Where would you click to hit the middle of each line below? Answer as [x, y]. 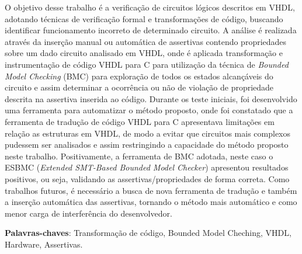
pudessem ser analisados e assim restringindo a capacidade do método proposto [147, 145]
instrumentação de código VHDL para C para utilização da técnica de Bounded [147, 64]
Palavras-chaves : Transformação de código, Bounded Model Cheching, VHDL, [148, 233]
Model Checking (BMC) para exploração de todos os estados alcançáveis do [139, 76]
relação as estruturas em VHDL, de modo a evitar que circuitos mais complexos [148, 133]
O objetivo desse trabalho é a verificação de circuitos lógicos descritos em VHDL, [150, 7]
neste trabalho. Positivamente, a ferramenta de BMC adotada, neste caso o [139, 156]
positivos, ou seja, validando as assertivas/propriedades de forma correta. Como [147, 178]
